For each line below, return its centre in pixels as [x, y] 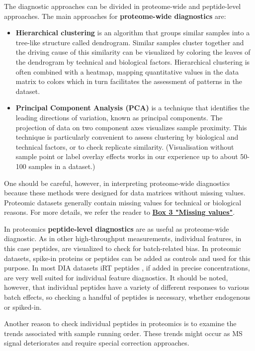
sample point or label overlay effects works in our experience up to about [127, 156]
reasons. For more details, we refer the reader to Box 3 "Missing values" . [120, 212]
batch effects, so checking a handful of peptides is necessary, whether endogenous [127, 297]
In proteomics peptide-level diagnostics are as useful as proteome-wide [117, 228]
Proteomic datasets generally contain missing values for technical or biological [123, 202]
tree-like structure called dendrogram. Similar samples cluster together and [130, 42]
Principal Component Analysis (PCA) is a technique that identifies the [132, 108]
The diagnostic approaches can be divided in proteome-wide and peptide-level [123, 6]
